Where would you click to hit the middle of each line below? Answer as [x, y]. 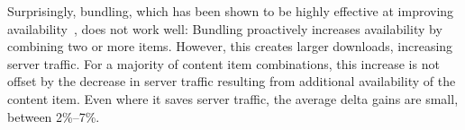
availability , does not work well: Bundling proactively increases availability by [225, 28]
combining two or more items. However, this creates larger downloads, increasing [230, 46]
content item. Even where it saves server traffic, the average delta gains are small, [233, 98]
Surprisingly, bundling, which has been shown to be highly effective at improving [231, 11]
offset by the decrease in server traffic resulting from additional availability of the [232, 81]
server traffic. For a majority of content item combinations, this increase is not [223, 63]
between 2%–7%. [54, 116]
